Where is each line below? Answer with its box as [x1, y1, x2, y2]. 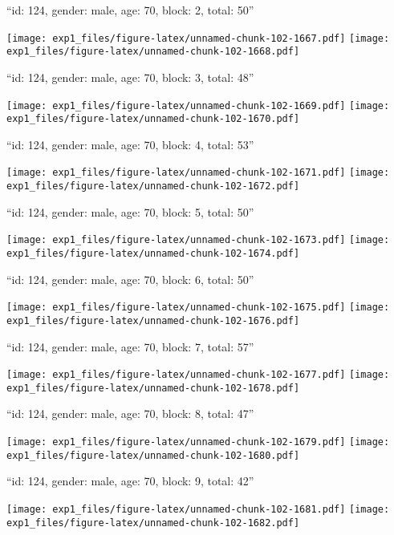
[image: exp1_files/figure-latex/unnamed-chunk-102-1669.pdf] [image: [6, 99, 390, 111]
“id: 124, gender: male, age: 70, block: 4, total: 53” [6, 136, 254, 152]
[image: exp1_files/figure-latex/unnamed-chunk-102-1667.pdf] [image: [6, 32, 390, 44]
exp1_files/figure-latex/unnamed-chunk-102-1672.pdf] [6, 180, 300, 193]
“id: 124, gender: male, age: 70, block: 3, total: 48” [6, 68, 254, 85]
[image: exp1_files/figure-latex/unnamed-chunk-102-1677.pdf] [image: [6, 369, 390, 381]
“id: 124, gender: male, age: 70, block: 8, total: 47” [6, 405, 254, 422]
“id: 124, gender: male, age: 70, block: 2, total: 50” [6, 2, 254, 18]
